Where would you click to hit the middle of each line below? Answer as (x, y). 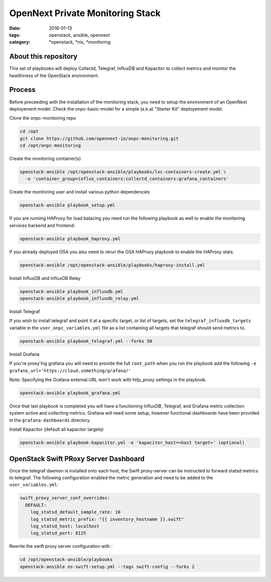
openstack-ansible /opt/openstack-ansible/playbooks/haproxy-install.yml (112, 265)
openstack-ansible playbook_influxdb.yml (72, 291)
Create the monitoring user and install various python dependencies (80, 192)
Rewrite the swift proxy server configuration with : (61, 546)
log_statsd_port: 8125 (58, 533)
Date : (15, 28)
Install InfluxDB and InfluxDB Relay (45, 278)
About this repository (43, 57)
